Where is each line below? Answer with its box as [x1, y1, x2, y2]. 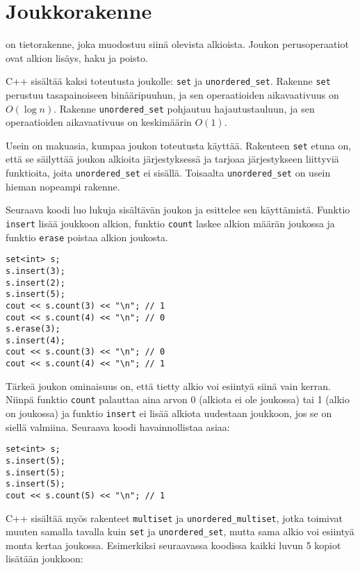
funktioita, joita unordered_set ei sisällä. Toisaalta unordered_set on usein [6, 165, 331, 180]
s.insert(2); [6, 277, 65, 288]
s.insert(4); [6, 335, 65, 345]
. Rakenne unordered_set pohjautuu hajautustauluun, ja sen [54, 101, 315, 115]
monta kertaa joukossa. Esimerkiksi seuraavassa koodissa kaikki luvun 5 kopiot [6, 537, 341, 552]
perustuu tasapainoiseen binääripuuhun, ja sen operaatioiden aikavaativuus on [6, 87, 339, 101]
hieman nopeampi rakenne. [6, 179, 120, 193]
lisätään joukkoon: [6, 551, 83, 566]
